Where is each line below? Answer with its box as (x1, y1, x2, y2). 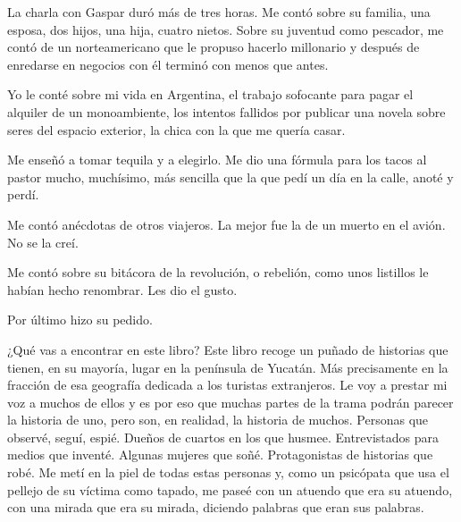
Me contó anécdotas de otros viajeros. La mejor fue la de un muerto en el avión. (7, 215, 446, 233)
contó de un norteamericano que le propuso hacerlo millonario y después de (7, 38, 420, 56)
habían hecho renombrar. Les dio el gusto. (7, 280, 238, 299)
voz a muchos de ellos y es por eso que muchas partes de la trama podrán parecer (7, 392, 454, 411)
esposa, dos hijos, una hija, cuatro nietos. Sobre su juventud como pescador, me (7, 20, 444, 38)
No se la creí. (7, 232, 79, 251)
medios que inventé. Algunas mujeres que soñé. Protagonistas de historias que (7, 445, 433, 464)
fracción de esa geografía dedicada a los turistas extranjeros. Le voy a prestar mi (7, 375, 448, 394)
